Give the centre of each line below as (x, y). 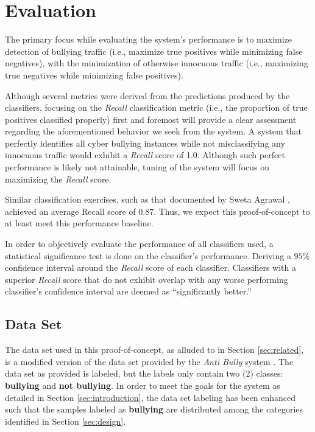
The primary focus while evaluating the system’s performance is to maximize (149, 39)
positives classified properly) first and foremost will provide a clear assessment (151, 119)
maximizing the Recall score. (58, 179)
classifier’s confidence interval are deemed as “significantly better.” (128, 291)
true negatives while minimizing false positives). (94, 75)
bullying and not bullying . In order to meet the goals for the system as (143, 385)
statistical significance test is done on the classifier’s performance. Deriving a (148, 255)
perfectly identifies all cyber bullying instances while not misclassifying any (145, 143)
